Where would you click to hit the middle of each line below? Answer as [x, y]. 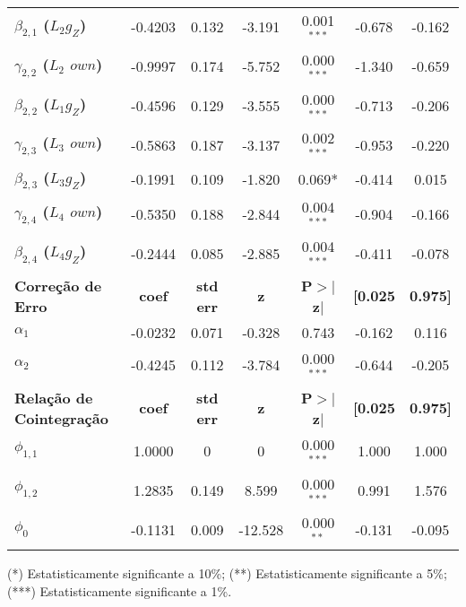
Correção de [58, 285]
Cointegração [61, 418]
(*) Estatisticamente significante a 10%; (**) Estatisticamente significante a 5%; [227, 573]
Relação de [54, 397]
